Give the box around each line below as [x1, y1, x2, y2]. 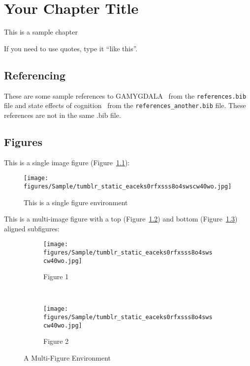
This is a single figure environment [24, 197, 128, 207]
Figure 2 [43, 336, 69, 346]
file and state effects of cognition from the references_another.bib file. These [4, 100, 246, 110]
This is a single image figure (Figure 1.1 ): [4, 157, 130, 167]
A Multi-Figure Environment [24, 353, 111, 363]
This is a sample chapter [4, 27, 78, 37]
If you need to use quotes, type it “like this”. [4, 43, 138, 53]
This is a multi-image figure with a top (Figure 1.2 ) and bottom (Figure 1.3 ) [4, 214, 238, 224]
